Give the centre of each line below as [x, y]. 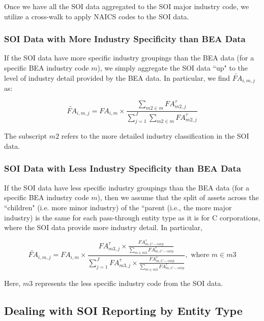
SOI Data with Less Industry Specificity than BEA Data [123, 168]
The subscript [26, 136]
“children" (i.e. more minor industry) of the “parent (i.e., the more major [118, 207]
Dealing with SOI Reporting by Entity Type [123, 310]
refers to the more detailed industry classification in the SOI [155, 136]
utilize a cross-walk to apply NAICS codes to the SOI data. [97, 16]
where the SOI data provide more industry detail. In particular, [103, 227]
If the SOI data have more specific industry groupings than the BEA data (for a [129, 58]
